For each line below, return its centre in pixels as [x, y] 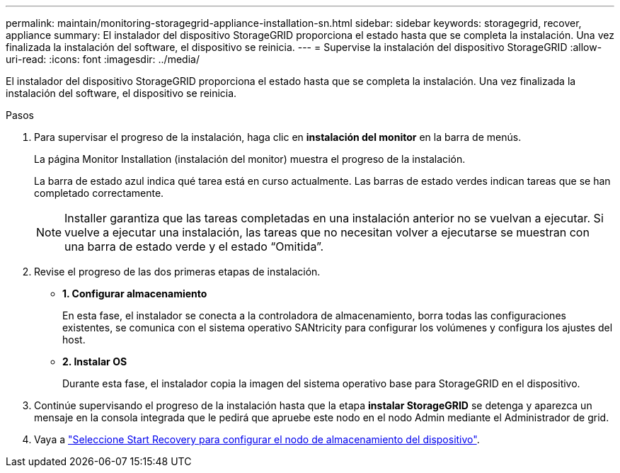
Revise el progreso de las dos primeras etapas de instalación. [177, 272]
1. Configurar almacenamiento [135, 294]
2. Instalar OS [95, 361]
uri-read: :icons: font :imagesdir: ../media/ [103, 59]
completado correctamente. [99, 193]
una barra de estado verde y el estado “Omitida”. [194, 246]
